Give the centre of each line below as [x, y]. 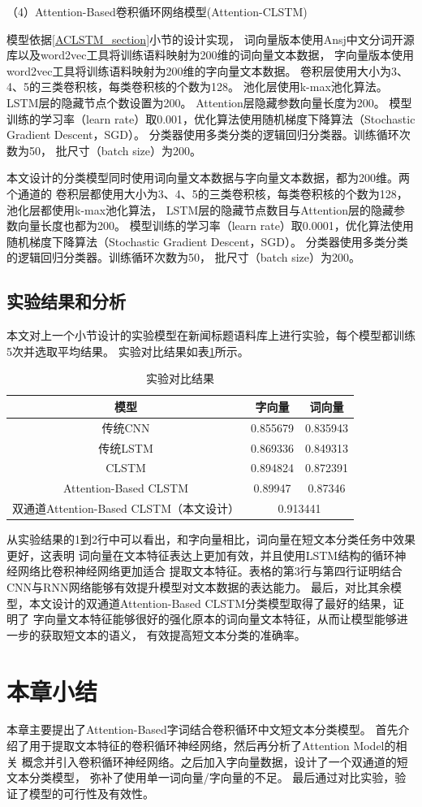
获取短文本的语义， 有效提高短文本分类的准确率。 [173, 634]
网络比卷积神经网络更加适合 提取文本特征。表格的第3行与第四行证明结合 [210, 571]
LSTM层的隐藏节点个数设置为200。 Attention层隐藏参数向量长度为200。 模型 [209, 102]
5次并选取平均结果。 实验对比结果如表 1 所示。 [128, 351]
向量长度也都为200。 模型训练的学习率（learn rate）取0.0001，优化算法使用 [215, 226]
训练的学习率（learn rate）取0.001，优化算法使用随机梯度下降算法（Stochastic [211, 118]
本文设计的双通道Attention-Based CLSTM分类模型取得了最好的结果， [211, 603]
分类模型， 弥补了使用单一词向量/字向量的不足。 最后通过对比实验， [212, 777]
